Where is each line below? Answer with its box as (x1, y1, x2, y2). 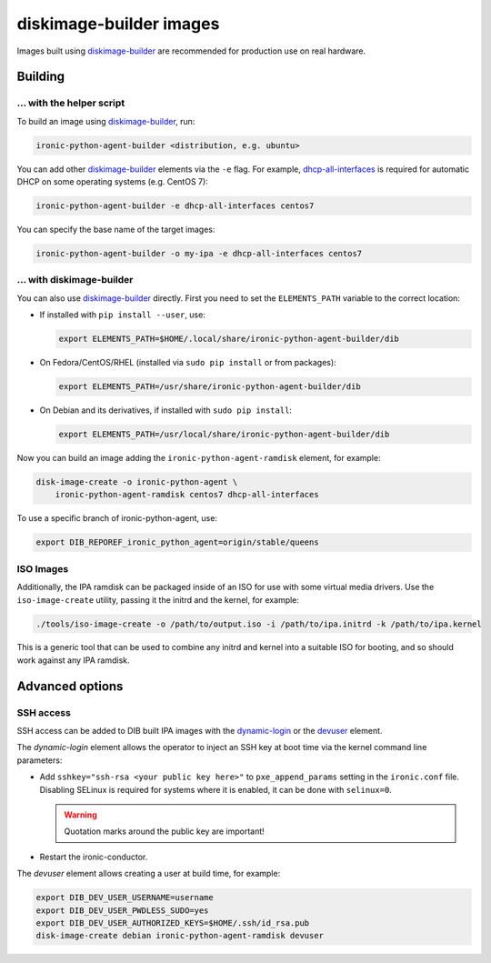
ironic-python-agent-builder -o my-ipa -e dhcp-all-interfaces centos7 (35, 248, 363, 259)
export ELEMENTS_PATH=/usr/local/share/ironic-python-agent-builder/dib (58, 429, 390, 440)
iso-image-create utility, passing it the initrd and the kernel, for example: (16, 594, 300, 605)
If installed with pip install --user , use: (39, 309, 206, 320)
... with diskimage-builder (16, 274, 134, 286)
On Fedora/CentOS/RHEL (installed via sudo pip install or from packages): (39, 357, 336, 368)
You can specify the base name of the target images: (16, 224, 215, 236)
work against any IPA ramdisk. (16, 655, 131, 666)
